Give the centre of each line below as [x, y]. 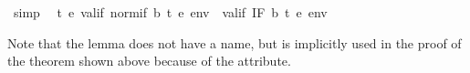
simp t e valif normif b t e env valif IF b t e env [170, 12]
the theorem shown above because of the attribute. [149, 61]
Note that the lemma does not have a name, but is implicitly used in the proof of [235, 42]
